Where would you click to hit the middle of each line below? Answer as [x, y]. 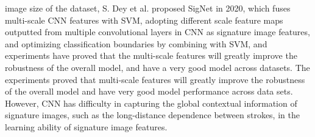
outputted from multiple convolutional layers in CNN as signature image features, [157, 32]
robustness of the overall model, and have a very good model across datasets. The [157, 67]
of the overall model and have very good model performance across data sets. [149, 91]
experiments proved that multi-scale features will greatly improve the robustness [155, 79]
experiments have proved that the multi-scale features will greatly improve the [151, 55]
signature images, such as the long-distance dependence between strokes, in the [152, 115]
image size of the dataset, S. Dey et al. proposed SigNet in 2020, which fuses [148, 8]
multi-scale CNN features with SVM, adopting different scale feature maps [144, 20]
